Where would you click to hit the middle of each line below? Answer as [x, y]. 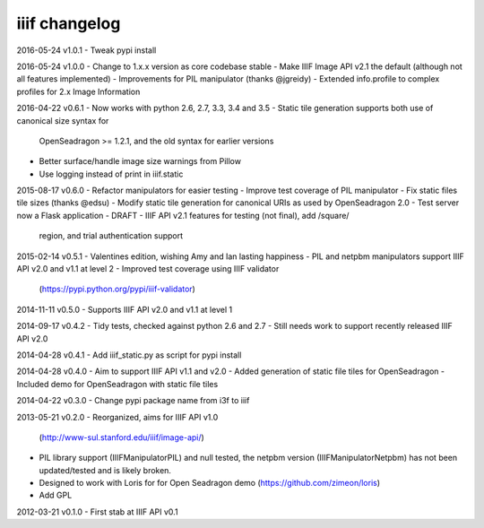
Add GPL [56, 495]
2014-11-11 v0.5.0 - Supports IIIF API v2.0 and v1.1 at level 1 [125, 309]
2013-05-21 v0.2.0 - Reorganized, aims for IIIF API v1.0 [117, 417]
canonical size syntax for [63, 120]
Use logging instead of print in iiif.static [111, 174]
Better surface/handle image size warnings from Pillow [140, 161]
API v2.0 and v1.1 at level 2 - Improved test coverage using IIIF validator [148, 269]
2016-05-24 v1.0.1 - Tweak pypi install [86, 50]
